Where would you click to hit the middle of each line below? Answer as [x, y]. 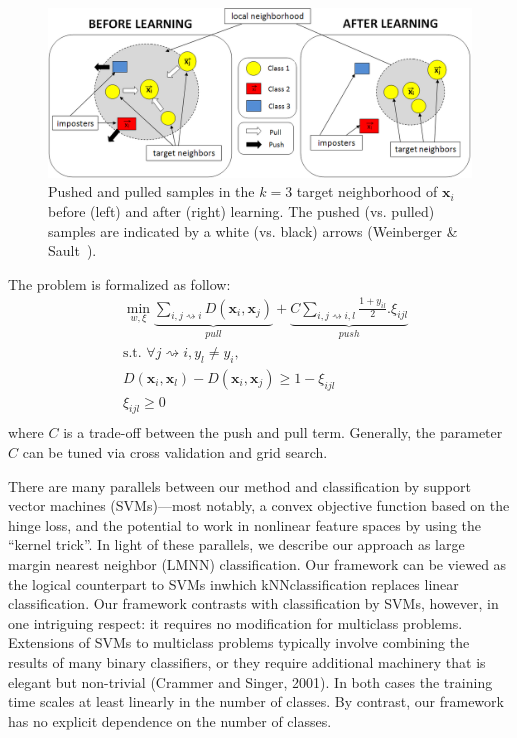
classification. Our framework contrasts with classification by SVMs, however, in [253, 603]
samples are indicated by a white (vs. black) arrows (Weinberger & [253, 230]
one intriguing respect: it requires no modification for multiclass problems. [235, 622]
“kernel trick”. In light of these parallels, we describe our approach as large [236, 544]
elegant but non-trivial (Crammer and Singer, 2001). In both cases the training [250, 681]
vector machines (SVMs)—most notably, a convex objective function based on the [259, 505]
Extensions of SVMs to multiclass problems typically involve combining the [239, 642]
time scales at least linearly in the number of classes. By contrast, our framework [256, 701]
